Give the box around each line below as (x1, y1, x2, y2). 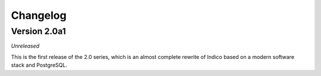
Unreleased (11, 42, 40, 49)
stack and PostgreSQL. (11, 62, 68, 69)
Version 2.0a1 (11, 26, 67, 37)
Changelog (11, 9, 67, 22)
